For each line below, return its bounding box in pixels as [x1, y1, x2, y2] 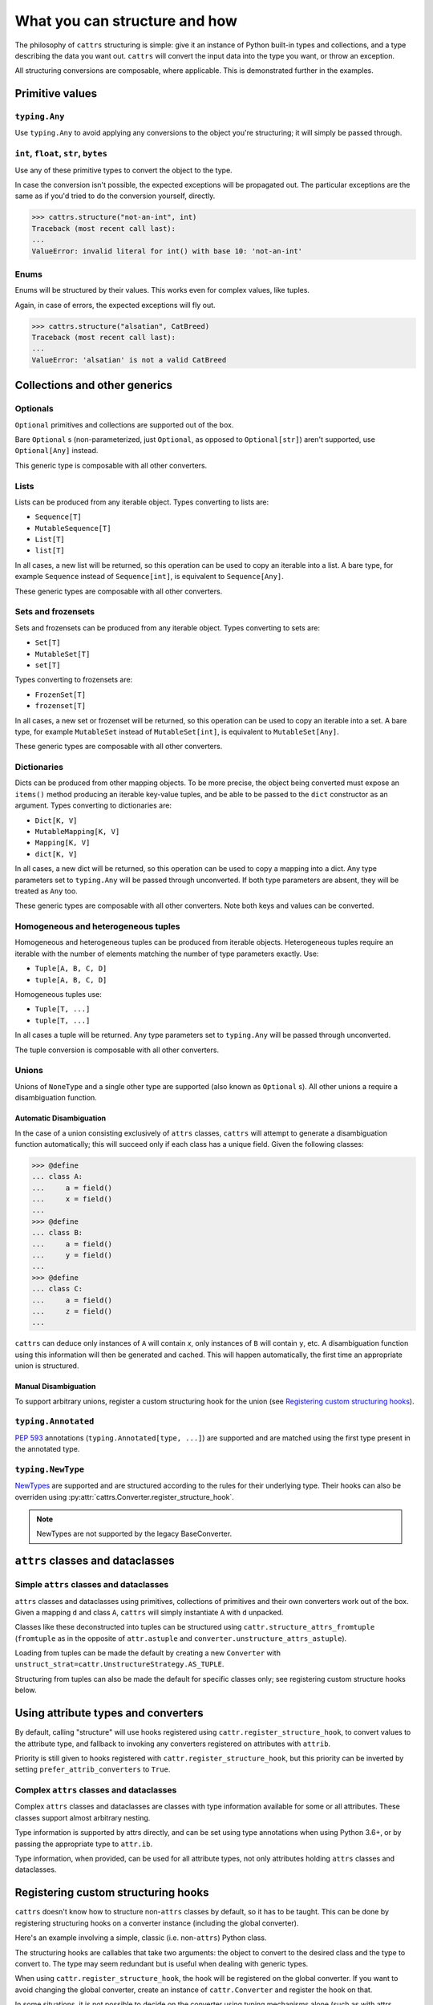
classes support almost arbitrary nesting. [14, 1813, 151, 1822]
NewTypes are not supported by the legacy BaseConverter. [36, 1529, 233, 1539]
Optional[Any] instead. [14, 446, 99, 456]
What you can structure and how [14, 12, 238, 30]
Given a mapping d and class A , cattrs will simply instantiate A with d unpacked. [14, 1607, 284, 1617]
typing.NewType [14, 1464, 84, 1475]
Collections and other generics [14, 379, 172, 392]
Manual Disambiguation [14, 1382, 96, 1391]
